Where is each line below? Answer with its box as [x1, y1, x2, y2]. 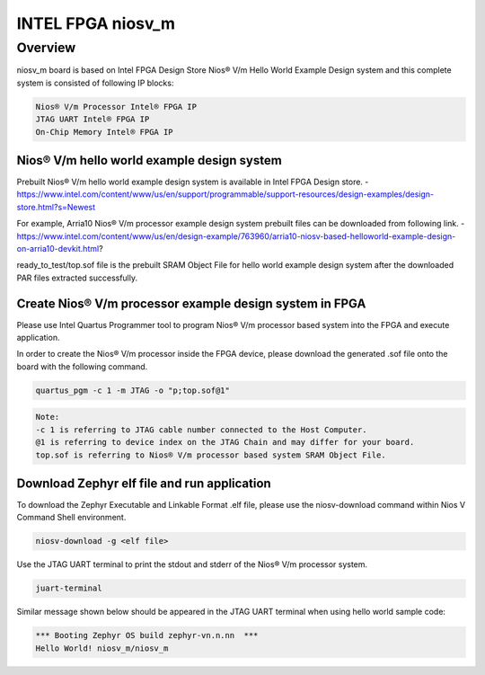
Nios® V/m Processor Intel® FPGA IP [35, 102, 198, 111]
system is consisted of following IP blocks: [16, 77, 174, 88]
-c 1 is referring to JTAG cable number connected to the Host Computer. [35, 424, 367, 435]
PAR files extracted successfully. [16, 272, 138, 283]
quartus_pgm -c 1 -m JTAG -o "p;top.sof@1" [35, 385, 231, 395]
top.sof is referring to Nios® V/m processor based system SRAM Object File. [35, 449, 386, 460]
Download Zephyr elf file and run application [16, 476, 271, 491]
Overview [16, 40, 76, 56]
